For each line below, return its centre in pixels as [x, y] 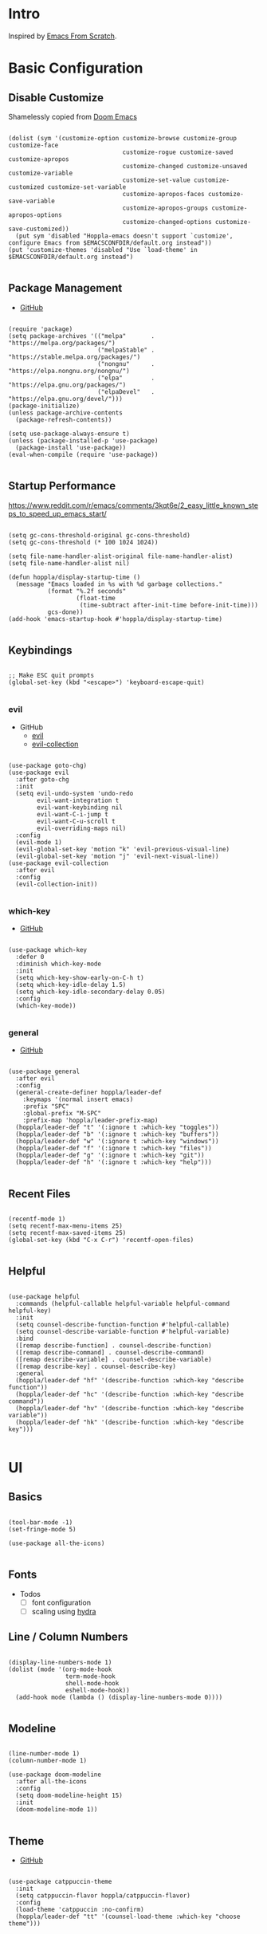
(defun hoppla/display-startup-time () [75, 577]
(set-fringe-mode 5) [43, 1529]
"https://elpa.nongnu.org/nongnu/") [69, 371]
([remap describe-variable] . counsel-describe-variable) [114, 1359]
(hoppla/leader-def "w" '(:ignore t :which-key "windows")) [117, 1142]
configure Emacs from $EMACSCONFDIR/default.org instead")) [110, 243]
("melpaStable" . [126, 350]
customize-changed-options [167, 222]
